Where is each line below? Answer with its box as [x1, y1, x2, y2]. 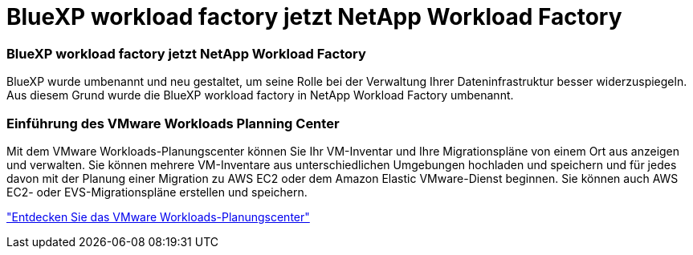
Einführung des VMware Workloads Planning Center [6, 115, 340, 132]
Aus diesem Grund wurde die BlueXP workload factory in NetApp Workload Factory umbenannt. [6, 88, 514, 103]
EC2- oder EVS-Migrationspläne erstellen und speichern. [6, 184, 308, 199]
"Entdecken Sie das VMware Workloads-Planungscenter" [6, 209, 310, 224]
